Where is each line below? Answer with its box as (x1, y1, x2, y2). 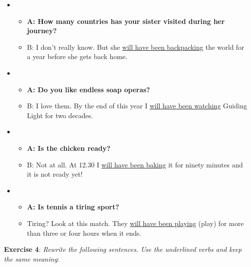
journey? (27, 25, 57, 36)
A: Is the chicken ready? (27, 143, 110, 153)
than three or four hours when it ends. (27, 227, 142, 238)
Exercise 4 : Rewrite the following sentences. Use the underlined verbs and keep (4, 244, 242, 254)
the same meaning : (4, 253, 59, 264)
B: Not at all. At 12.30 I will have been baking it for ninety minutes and (27, 159, 243, 169)
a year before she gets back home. (27, 51, 127, 62)
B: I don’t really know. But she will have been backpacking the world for (27, 41, 244, 52)
